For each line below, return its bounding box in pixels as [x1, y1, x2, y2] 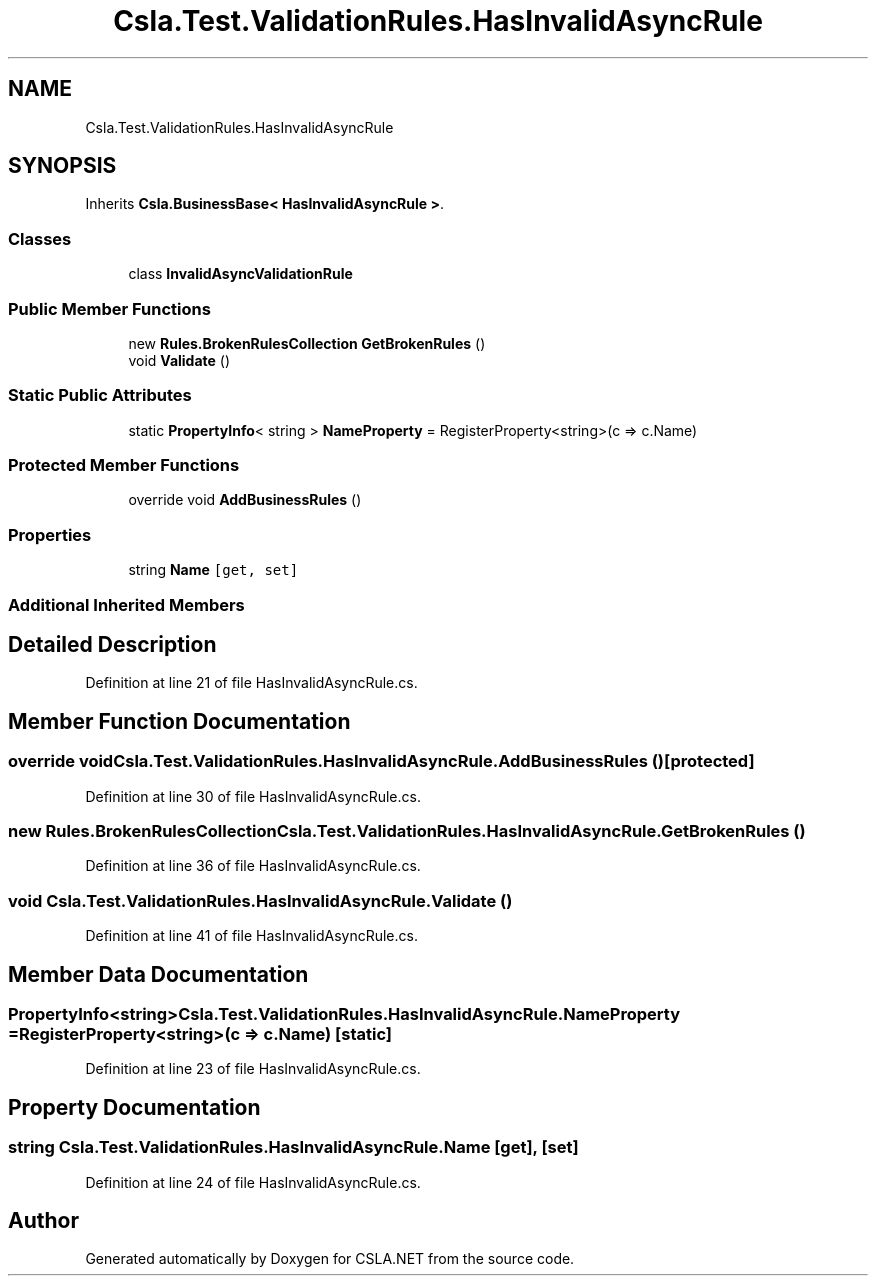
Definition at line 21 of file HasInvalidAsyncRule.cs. [85, 674, 418, 692]
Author [8, 1207, 79, 1233]
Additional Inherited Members [8, 594, 245, 615]
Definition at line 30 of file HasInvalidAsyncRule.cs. [85, 787, 421, 805]
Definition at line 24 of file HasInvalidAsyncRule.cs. [85, 1173, 421, 1191]
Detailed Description [8, 631, 217, 657]
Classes [8, 228, 72, 249]
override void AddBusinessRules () [128, 491, 362, 509]
